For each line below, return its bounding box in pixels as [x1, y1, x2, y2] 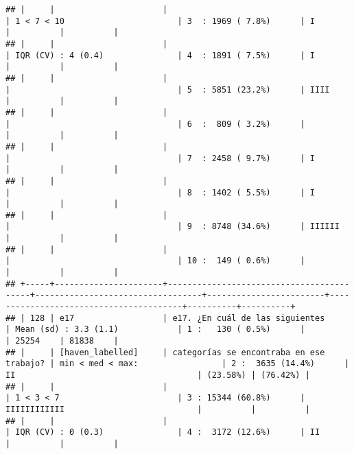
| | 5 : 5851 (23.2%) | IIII [5, 84, 330, 95]
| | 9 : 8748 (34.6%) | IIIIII [5, 222, 340, 232]
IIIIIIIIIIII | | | [5, 404, 310, 414]
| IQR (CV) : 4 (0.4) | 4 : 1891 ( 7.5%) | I [5, 50, 316, 60]
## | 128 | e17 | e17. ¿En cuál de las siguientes [5, 313, 325, 323]
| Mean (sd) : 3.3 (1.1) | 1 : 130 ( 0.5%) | [5, 324, 305, 335]
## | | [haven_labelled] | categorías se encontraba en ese [5, 347, 325, 357]
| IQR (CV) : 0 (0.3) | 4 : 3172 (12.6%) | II [5, 427, 320, 438]
